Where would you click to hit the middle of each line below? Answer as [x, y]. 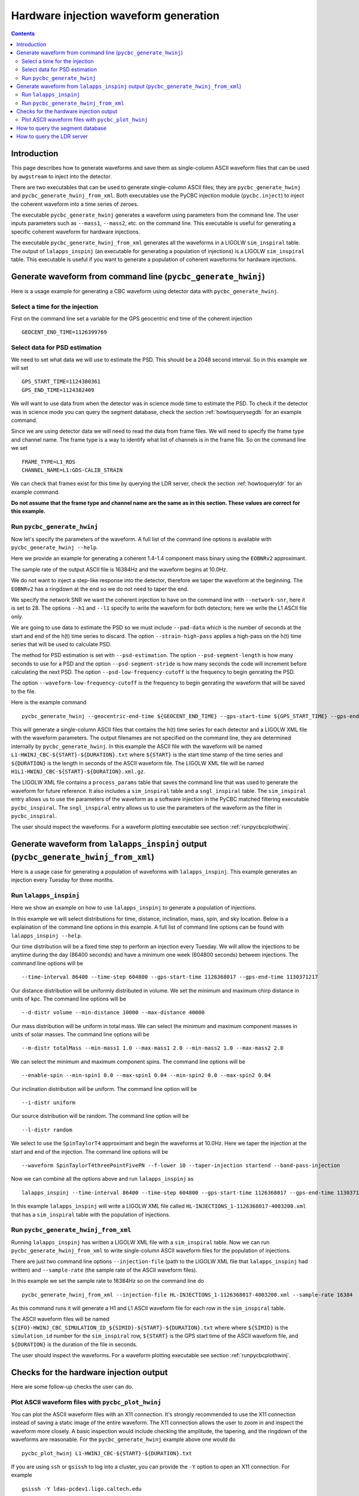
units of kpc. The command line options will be [69, 999]
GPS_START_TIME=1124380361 [61, 382]
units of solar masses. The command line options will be [80, 1035]
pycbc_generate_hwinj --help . [54, 548]
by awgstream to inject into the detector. [61, 176]
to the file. [23, 691]
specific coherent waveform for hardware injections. [76, 232]
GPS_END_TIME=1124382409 [58, 390]
